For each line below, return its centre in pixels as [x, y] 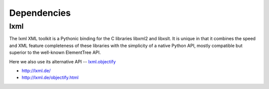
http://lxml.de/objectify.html [50, 78]
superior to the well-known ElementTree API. [55, 52]
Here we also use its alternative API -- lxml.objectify [63, 61]
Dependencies [40, 13]
